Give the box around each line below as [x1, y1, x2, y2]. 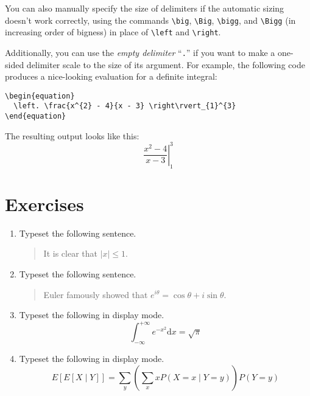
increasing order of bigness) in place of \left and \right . [5, 26, 221, 38]
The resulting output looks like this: [5, 129, 139, 142]
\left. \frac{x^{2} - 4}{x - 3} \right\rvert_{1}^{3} [13, 102, 236, 111]
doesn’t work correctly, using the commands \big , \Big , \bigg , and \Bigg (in [5, 13, 296, 26]
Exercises [5, 191, 84, 216]
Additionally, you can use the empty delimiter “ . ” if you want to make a [5, 46, 275, 58]
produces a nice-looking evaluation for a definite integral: [5, 70, 217, 83]
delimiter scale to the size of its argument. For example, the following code [26, 58, 305, 71]
